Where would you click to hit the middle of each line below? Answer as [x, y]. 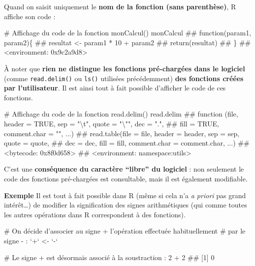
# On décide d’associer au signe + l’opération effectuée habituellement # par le [125, 231]
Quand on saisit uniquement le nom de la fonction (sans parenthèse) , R [120, 6]
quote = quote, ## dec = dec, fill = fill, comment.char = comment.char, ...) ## [127, 143]
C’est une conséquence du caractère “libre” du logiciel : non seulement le [124, 169]
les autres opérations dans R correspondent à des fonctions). [95, 214]
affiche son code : [30, 16]
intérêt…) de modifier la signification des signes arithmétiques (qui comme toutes [126, 205]
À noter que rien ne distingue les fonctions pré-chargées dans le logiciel [125, 68]
